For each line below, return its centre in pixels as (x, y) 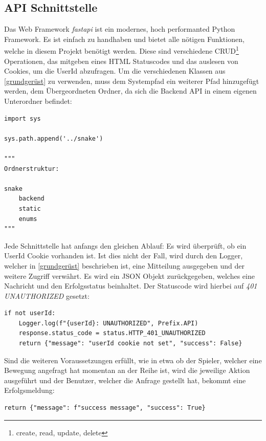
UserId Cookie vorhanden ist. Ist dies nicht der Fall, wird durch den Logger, (124, 256)
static (30, 208)
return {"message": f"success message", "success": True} (105, 408)
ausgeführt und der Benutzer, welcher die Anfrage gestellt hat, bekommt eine (125, 380)
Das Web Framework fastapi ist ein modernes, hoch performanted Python (120, 29)
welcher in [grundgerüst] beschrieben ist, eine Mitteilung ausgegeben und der (124, 265)
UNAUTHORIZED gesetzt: (47, 295)
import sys (23, 118)
